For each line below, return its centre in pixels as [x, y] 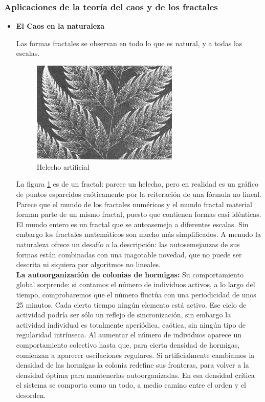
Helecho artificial [63, 166]
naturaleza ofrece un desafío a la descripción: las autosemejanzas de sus [128, 244]
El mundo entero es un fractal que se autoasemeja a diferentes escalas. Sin [132, 224]
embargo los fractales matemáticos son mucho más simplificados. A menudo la [138, 234]
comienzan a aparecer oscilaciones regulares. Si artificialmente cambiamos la [135, 355]
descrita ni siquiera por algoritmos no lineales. [88, 264]
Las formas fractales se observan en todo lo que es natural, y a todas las [129, 43]
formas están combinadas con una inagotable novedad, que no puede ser [129, 254]
